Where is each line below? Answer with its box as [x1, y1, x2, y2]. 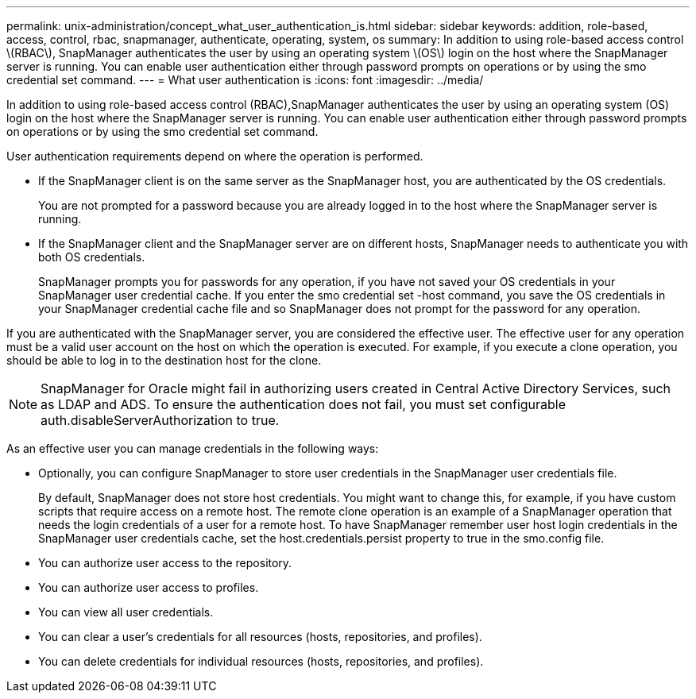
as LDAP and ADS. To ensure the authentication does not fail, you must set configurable [41, 396, 566, 412]
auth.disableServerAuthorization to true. [41, 412, 280, 428]
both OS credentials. [38, 250, 145, 264]
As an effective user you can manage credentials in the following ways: [6, 442, 379, 455]
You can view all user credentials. [38, 605, 214, 619]
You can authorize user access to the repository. [38, 556, 292, 570]
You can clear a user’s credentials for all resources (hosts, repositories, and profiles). [38, 630, 482, 643]
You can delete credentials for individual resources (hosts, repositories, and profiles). [38, 655, 484, 668]
